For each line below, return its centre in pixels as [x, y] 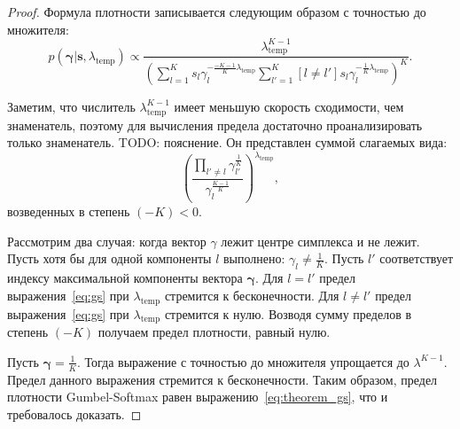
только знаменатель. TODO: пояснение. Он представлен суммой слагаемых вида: [227, 142]
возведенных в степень [69, 211]
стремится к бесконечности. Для [252, 295]
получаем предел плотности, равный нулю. [214, 332]
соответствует [417, 258]
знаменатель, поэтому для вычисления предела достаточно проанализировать [215, 125]
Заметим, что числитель [71, 106]
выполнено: [254, 258]
